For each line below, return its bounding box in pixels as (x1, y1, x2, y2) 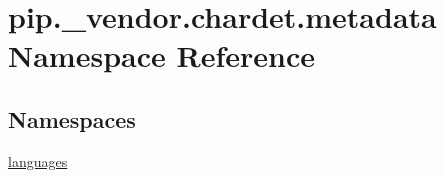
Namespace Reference (8, 35, 315, 76)
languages (8, 150, 68, 171)
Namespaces (8, 103, 136, 134)
